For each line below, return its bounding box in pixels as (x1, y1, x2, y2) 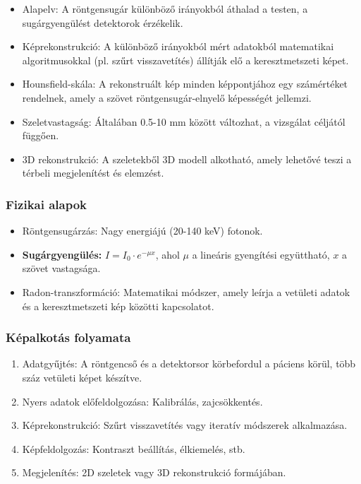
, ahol (155, 247, 180, 261)
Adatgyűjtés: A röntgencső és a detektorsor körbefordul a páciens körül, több (22, 356, 356, 371)
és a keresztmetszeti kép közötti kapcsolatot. (22, 298, 214, 313)
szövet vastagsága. (22, 261, 101, 276)
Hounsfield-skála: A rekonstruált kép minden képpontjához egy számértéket (22, 76, 348, 91)
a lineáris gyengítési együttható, (192, 247, 330, 261)
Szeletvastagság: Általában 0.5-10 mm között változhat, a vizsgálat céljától (22, 114, 345, 129)
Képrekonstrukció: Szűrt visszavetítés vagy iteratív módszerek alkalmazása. (22, 418, 348, 432)
